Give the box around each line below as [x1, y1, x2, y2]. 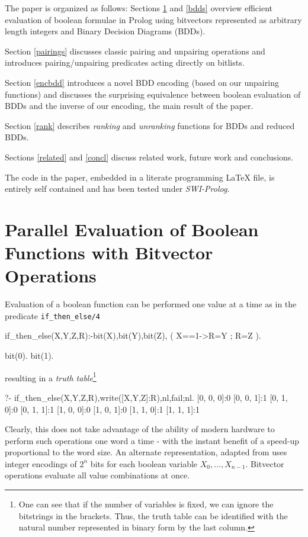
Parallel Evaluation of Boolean [5, 217, 259, 241]
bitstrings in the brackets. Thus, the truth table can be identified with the [18, 509, 288, 522]
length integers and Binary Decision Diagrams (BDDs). [5, 25, 206, 37]
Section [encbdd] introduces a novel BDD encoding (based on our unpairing [5, 76, 279, 88]
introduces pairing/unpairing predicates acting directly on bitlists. [5, 56, 245, 69]
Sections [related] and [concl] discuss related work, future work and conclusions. [5, 150, 294, 163]
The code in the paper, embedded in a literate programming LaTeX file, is [5, 171, 275, 183]
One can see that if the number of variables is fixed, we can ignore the [18, 498, 274, 510]
